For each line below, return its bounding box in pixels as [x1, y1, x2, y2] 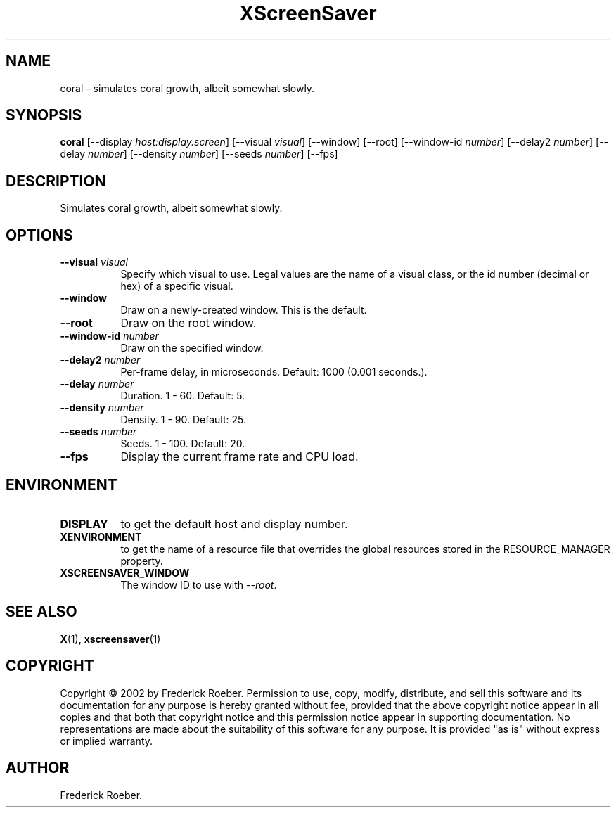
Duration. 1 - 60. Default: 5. [120, 390, 245, 402]
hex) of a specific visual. [120, 280, 233, 293]
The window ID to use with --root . [120, 578, 277, 591]
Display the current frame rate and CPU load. [120, 449, 359, 464]
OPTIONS [6, 226, 73, 244]
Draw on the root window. [120, 316, 257, 331]
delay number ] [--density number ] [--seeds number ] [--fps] [60, 148, 338, 160]
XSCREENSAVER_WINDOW [60, 566, 190, 579]
